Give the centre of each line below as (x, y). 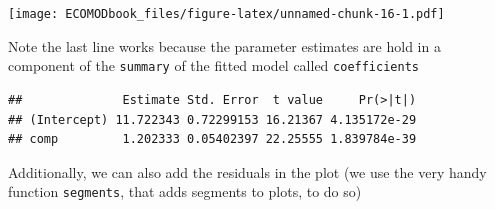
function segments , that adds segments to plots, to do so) (185, 191)
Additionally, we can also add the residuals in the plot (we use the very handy (247, 171)
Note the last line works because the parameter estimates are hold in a (224, 45)
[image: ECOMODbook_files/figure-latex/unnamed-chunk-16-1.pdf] (226, 14)
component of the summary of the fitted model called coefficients (213, 65)
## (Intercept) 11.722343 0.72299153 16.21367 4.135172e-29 (212, 119)
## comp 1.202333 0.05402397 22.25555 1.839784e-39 (212, 139)
